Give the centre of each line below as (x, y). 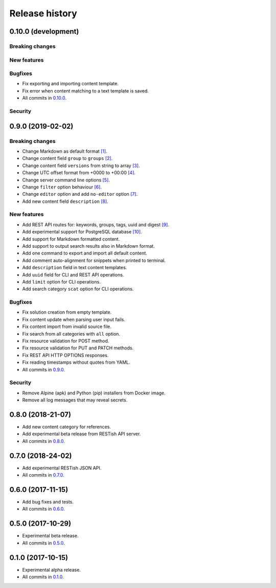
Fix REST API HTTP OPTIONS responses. (65, 355)
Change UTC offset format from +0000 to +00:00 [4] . (79, 173)
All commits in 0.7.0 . (43, 475)
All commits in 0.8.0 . (43, 441)
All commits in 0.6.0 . (43, 509)
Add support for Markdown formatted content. (71, 239)
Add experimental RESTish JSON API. (62, 468)
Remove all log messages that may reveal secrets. (75, 400)
